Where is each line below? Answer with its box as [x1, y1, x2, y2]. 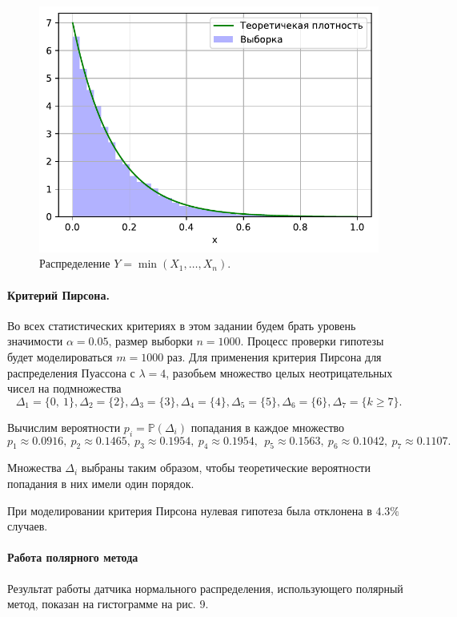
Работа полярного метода [7, 549, 138, 566]
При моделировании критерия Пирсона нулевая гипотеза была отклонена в [7, 502, 372, 518]
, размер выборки [108, 333, 193, 349]
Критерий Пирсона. [7, 286, 110, 303]
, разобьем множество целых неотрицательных [166, 364, 393, 381]
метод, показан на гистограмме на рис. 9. [7, 595, 209, 612]
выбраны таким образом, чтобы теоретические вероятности [81, 459, 371, 476]
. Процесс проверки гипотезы [240, 333, 384, 349]
